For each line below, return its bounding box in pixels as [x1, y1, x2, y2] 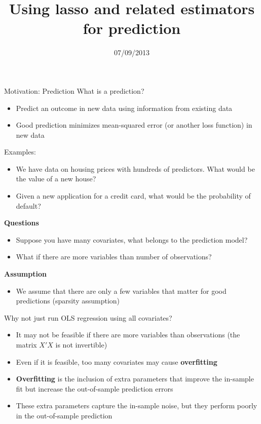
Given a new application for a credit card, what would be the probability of [16, 190, 251, 201]
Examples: [4, 146, 36, 157]
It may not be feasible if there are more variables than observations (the [16, 329, 240, 340]
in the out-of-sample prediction [16, 410, 113, 420]
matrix [16, 339, 37, 350]
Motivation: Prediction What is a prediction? [4, 85, 144, 96]
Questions [4, 217, 39, 228]
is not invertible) [55, 339, 107, 350]
